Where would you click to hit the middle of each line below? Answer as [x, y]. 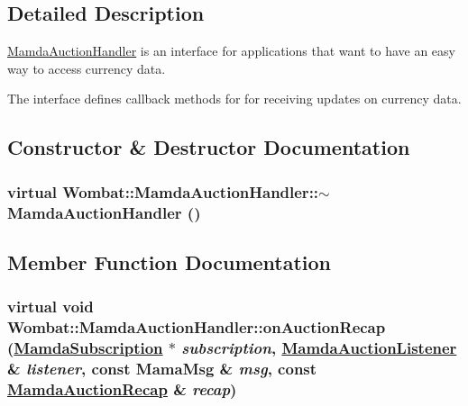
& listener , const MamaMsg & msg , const [162, 368]
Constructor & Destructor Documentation [209, 147]
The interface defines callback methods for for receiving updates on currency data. [234, 99]
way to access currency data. [87, 68]
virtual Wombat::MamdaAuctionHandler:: [163, 191]
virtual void [50, 307]
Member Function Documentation [170, 262]
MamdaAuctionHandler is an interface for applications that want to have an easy [231, 51]
